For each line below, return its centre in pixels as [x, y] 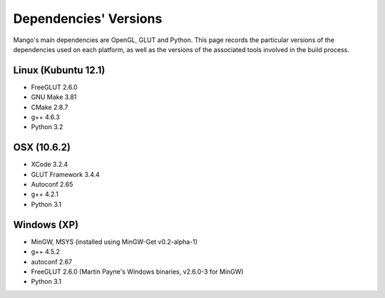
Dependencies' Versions [88, 19]
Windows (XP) [46, 225]
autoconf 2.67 [52, 262]
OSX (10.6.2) [42, 147]
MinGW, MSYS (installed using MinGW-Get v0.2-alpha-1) [114, 242]
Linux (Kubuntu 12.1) [59, 70]
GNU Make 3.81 [54, 97]
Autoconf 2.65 [52, 185]
